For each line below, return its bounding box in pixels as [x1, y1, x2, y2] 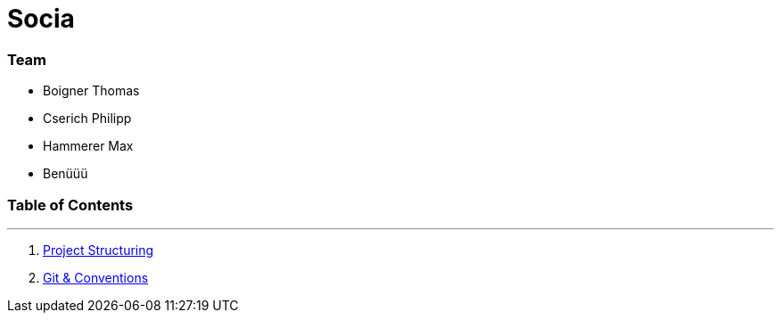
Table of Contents [7, 195, 134, 214]
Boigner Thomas [43, 83, 140, 99]
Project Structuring [43, 242, 154, 258]
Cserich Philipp [43, 111, 132, 127]
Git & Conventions [43, 269, 149, 285]
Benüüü [43, 166, 88, 182]
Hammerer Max [43, 138, 134, 154]
